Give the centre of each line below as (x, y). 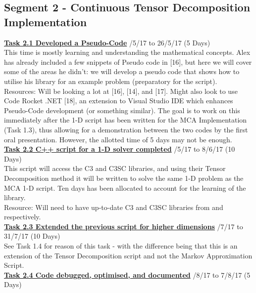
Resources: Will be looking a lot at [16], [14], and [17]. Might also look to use (121, 91)
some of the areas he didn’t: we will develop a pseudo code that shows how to (122, 71)
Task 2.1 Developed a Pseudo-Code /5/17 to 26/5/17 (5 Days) (107, 42)
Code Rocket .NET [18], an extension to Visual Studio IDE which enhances (119, 101)
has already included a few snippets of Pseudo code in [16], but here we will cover (128, 62)
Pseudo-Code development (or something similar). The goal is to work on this (122, 110)
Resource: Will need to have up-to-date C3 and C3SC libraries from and (114, 207)
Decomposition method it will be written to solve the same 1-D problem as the (124, 178)
